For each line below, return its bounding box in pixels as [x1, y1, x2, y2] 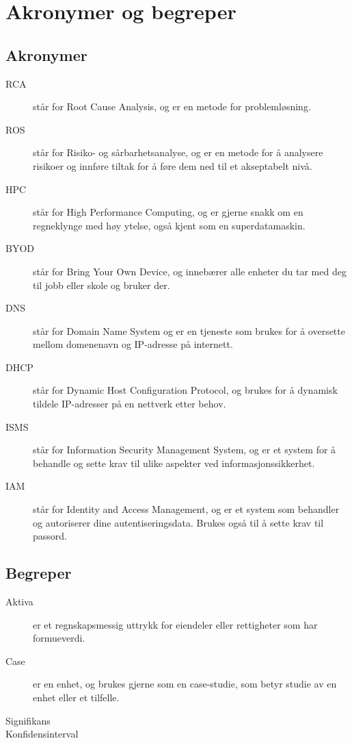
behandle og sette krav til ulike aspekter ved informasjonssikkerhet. [33, 455, 315, 470]
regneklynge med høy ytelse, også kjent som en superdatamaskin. [33, 218, 306, 232]
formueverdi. [33, 631, 85, 645]
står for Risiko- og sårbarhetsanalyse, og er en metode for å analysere [33, 145, 323, 160]
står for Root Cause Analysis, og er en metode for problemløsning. [33, 99, 311, 114]
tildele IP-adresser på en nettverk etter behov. [33, 396, 226, 411]
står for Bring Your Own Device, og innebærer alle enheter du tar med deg [33, 264, 347, 278]
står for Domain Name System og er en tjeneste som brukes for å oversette [33, 323, 345, 338]
